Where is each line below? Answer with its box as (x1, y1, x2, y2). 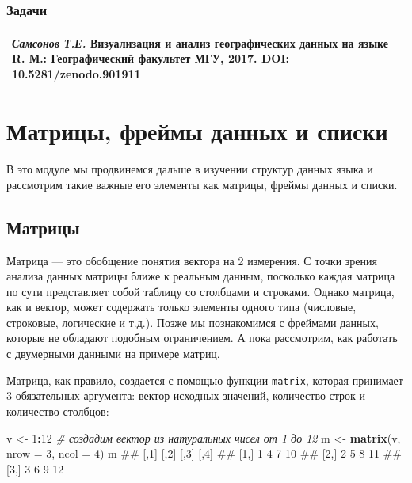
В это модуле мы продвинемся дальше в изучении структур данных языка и (6, 161, 373, 177)
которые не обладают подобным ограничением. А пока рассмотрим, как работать (6, 329, 398, 346)
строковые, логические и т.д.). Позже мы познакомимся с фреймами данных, (6, 314, 379, 330)
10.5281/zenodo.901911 (12, 65, 141, 82)
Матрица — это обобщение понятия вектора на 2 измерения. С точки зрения (6, 252, 377, 268)
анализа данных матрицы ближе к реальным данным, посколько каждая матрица (6, 268, 395, 284)
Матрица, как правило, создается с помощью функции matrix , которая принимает (6, 371, 403, 388)
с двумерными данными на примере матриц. (6, 345, 220, 362)
